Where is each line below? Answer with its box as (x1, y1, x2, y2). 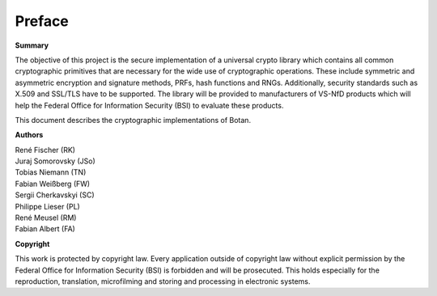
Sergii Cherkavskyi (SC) (15, 190, 95, 200)
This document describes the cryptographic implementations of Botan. (15, 115, 251, 125)
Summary (15, 40, 49, 50)
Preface (15, 12, 69, 30)
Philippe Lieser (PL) (15, 201, 80, 211)
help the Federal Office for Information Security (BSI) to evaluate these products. (15, 100, 284, 110)
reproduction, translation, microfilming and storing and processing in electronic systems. (15, 276, 311, 286)
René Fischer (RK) (15, 145, 76, 154)
